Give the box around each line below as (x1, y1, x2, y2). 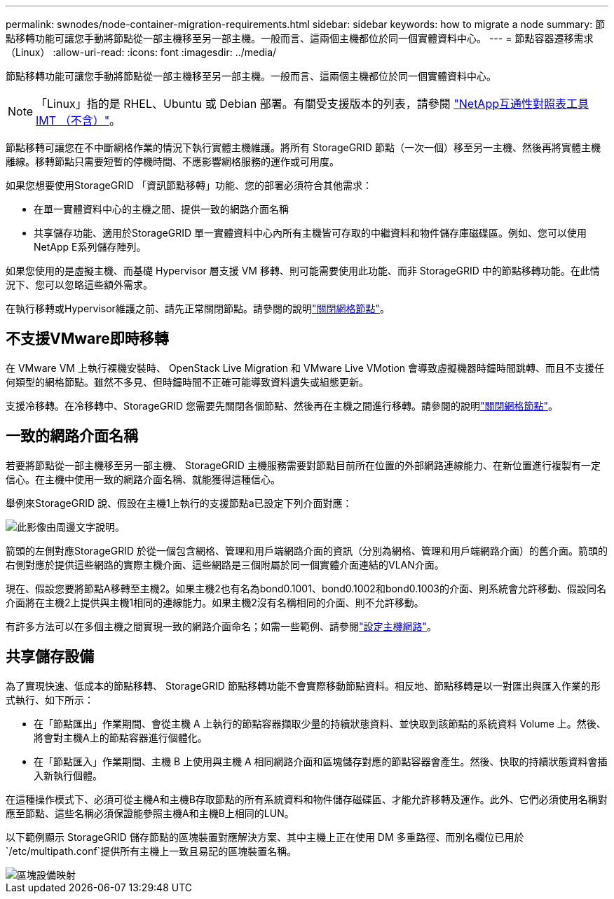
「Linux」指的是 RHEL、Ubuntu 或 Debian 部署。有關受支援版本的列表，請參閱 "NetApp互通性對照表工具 (36, 97, 589, 111)
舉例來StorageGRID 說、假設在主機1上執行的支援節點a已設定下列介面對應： (6, 496, 353, 509)
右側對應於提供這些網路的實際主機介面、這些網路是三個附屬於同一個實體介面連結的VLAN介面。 (6, 558, 444, 571)
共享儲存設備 (6, 648, 94, 666)
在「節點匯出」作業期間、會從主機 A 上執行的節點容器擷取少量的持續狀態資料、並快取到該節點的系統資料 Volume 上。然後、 (34, 717, 606, 730)
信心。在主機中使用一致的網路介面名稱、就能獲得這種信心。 (6, 473, 280, 485)
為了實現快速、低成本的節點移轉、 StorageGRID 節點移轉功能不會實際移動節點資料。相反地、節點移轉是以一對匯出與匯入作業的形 (6, 679, 601, 692)
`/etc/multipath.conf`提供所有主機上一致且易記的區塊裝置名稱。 (6, 844, 297, 857)
